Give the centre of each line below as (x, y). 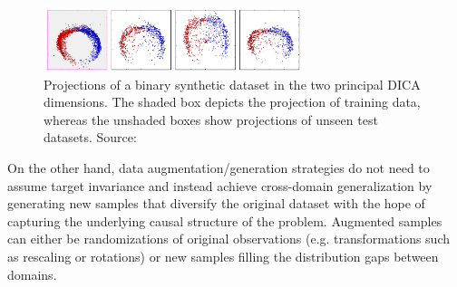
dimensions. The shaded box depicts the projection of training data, (232, 102)
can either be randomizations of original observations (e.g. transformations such (228, 239)
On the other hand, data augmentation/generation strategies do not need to (219, 168)
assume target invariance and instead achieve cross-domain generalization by (220, 185)
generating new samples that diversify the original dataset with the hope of (216, 203)
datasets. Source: (90, 137)
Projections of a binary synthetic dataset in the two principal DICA (232, 84)
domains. (32, 274)
